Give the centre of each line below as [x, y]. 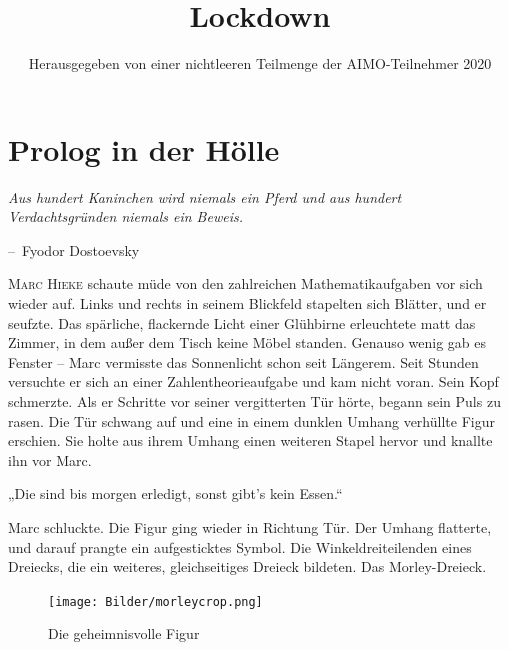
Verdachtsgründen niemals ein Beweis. [125, 216]
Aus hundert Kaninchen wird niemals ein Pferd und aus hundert [205, 196]
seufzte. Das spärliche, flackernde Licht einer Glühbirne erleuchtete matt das [242, 322]
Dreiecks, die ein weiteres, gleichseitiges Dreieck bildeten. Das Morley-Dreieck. [247, 566]
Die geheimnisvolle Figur [124, 633]
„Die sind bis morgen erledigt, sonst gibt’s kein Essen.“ [175, 493]
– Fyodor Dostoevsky [74, 249]
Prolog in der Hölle [144, 148]
